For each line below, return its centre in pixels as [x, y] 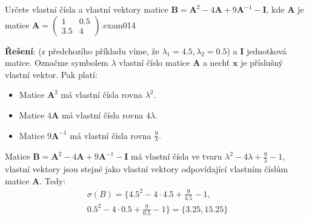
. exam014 [118, 24]
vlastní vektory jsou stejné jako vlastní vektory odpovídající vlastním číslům [147, 169]
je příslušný [262, 63]
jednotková [267, 50]
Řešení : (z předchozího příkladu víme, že [82, 50]
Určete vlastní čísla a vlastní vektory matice [87, 9]
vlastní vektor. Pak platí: [51, 74]
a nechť [216, 63]
